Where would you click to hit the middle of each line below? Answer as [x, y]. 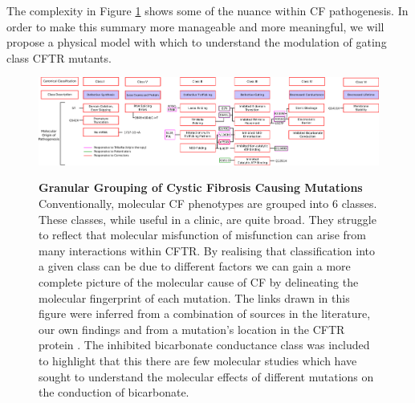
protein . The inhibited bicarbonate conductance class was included [204, 345]
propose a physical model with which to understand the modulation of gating [197, 42]
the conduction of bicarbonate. [114, 392]
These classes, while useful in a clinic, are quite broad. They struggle [207, 219]
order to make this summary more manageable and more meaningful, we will [195, 26]
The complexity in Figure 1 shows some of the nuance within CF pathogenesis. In [207, 10]
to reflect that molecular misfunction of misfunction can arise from [202, 235]
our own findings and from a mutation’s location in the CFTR [192, 329]
